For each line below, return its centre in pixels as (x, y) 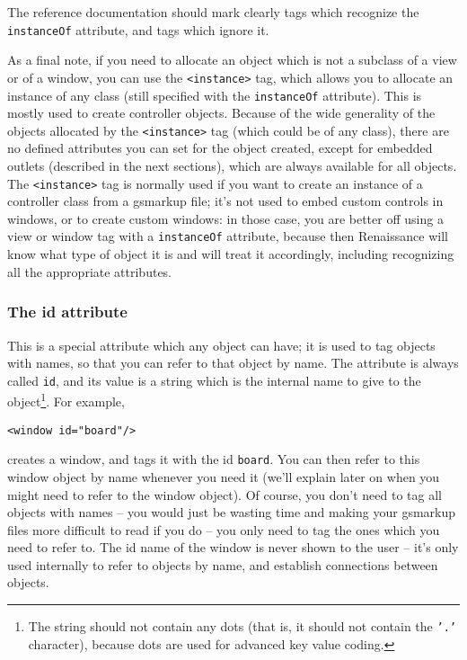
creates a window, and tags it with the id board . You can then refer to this (214, 459)
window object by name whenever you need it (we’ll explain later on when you (224, 476)
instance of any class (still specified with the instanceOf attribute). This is (215, 95)
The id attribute (67, 312)
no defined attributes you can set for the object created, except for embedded (220, 148)
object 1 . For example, (66, 400)
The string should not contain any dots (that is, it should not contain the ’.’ (242, 626)
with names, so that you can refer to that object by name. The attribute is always (233, 363)
